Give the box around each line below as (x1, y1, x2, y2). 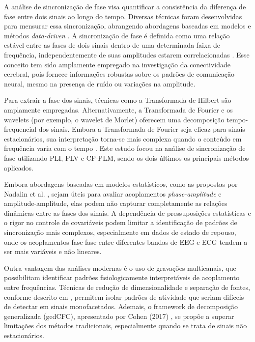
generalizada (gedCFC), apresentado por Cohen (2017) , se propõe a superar (4, 311, 234, 321)
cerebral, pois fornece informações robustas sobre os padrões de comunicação (4, 69, 234, 79)
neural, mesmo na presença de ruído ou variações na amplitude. (4, 78, 196, 88)
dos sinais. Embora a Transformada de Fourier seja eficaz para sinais (38, 124, 245, 134)
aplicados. (4, 162, 33, 172)
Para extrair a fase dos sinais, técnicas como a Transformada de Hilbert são (4, 95, 231, 105)
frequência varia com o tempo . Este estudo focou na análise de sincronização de (4, 143, 246, 153)
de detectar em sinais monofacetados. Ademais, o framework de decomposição (4, 301, 238, 312)
